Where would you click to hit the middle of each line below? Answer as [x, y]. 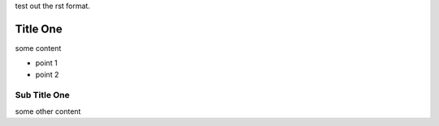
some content [38, 48]
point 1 [46, 63]
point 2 [47, 74]
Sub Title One [43, 95]
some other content [48, 111]
